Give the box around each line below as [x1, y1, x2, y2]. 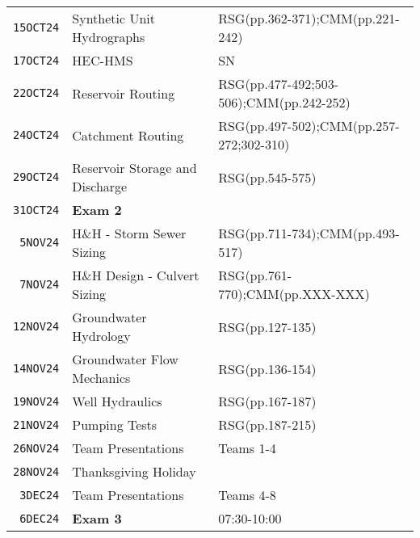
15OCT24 [13, 21, 60, 34]
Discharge [72, 177, 128, 195]
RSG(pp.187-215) [218, 415, 317, 434]
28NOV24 [13, 464, 60, 478]
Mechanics [72, 368, 131, 387]
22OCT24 [13, 86, 60, 99]
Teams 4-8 [218, 485, 276, 504]
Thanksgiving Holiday [72, 462, 196, 481]
